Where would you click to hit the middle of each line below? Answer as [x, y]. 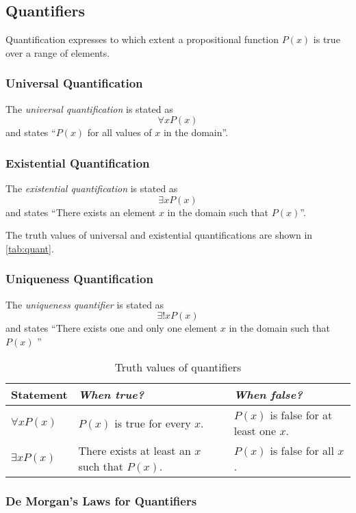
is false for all [302, 451]
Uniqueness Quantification [79, 279]
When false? [268, 395]
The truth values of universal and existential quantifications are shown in [159, 235]
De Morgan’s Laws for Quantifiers [101, 501]
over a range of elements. [58, 52]
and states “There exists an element [81, 212]
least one [255, 431]
